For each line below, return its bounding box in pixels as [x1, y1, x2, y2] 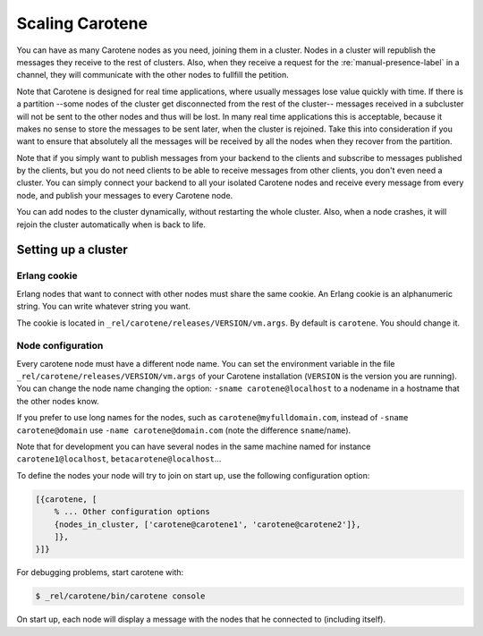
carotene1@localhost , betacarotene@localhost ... [16, 454, 222, 464]
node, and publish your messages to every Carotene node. [16, 190, 233, 200]
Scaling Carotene [16, 13, 148, 33]
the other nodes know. [16, 395, 99, 406]
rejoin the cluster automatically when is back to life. [16, 219, 206, 230]
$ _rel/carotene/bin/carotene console [35, 591, 206, 601]
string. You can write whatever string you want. [16, 301, 191, 312]
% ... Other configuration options [54, 506, 210, 517]
